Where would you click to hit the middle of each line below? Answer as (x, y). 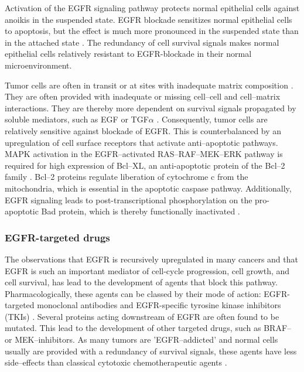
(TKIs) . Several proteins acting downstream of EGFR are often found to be (142, 316)
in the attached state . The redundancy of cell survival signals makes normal (142, 42)
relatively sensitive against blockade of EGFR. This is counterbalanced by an (143, 130)
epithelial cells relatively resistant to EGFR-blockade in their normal (128, 54)
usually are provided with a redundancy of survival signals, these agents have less (151, 351)
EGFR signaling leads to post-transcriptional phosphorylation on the (129, 199)
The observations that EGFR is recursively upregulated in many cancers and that (151, 259)
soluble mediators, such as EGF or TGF (77, 119)
